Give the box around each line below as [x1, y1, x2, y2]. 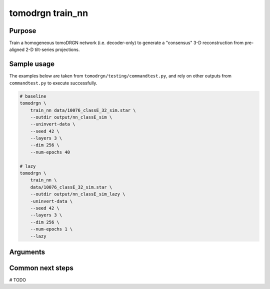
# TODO [9, 277, 26, 283]
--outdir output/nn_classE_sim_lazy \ [30, 191, 125, 197]
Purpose [9, 26, 36, 35]
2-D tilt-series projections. [25, 46, 80, 52]
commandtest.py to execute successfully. [9, 80, 97, 86]
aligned [9, 46, 25, 52]
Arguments [9, 247, 45, 256]
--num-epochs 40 [30, 149, 70, 155]
